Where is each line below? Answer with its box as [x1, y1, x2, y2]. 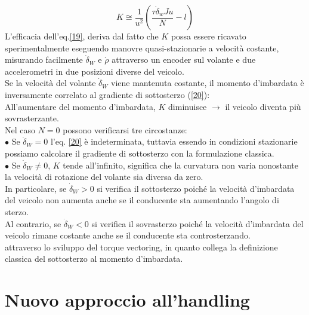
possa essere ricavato [171, 30, 246, 42]
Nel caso [5, 123, 36, 136]
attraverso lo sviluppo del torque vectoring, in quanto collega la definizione [5, 240, 278, 253]
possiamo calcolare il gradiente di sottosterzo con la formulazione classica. [5, 146, 274, 159]
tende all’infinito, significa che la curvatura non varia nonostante [63, 158, 298, 171]
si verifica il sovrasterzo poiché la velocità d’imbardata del [91, 217, 304, 230]
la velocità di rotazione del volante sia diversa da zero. [5, 170, 203, 183]
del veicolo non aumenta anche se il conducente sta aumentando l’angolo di [5, 194, 279, 206]
